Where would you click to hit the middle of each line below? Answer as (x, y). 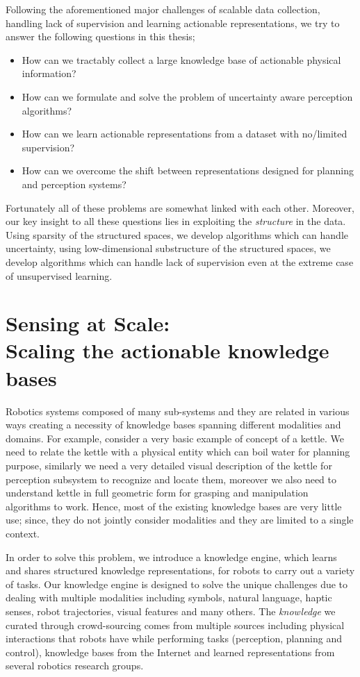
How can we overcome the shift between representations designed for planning (188, 170)
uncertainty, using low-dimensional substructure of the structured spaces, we (168, 248)
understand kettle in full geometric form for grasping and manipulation (157, 493)
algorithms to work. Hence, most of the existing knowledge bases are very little (174, 506)
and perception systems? (74, 184)
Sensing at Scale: (88, 323)
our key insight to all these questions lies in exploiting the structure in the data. (176, 221)
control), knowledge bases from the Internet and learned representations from (170, 652)
